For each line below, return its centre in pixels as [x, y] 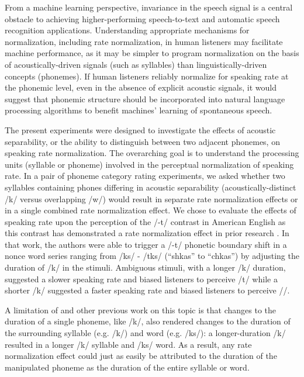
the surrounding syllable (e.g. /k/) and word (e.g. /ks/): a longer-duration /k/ [145, 333]
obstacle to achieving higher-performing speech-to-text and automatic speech [142, 18]
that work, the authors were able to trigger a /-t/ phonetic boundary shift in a [146, 244]
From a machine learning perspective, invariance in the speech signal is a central [149, 7]
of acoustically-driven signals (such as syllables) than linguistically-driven [136, 64]
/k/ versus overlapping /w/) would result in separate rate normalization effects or [151, 198]
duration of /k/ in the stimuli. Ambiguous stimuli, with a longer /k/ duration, [145, 267]
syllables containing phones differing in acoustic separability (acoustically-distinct [151, 187]
